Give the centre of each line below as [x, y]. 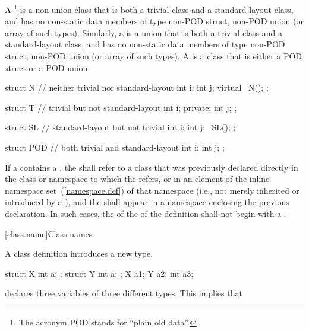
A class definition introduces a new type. [79, 253]
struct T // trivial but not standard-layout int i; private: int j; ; [121, 107]
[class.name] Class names [49, 233]
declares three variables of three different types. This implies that [124, 293]
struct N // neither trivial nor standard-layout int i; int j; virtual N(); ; [137, 87]
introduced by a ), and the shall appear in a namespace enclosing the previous [147, 202]
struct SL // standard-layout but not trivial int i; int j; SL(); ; [120, 127]
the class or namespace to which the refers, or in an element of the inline [137, 179]
